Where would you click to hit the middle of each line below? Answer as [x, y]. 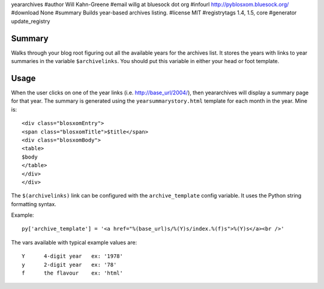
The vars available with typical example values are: [74, 242]
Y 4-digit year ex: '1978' [72, 256]
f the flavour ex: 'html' [72, 273]
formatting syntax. [34, 204]
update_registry [31, 21]
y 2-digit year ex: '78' [69, 265]
